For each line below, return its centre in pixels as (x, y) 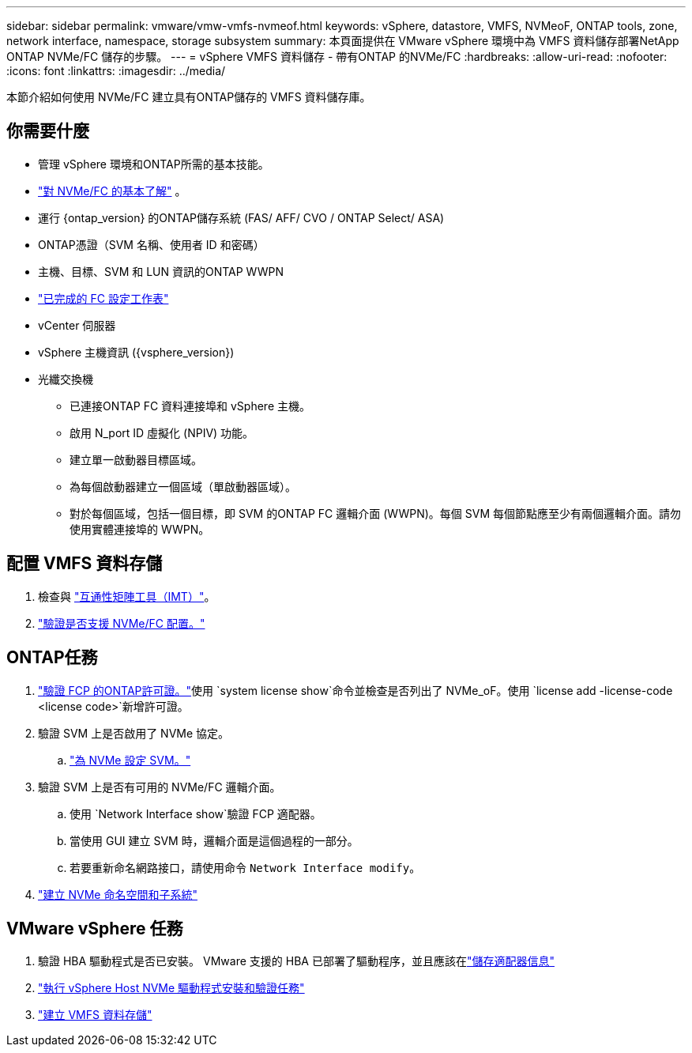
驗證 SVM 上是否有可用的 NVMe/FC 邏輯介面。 (160, 787)
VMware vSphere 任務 (95, 928)
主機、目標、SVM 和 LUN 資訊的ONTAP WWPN (161, 271)
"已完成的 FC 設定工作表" (103, 298)
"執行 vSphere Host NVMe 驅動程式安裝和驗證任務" (171, 988)
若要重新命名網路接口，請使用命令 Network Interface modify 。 (245, 867)
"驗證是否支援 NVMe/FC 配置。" (122, 623)
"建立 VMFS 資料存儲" (95, 1015)
